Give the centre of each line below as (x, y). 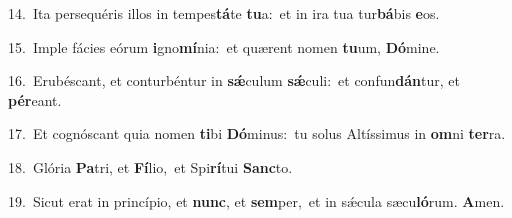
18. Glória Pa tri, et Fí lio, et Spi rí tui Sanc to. (150, 166)
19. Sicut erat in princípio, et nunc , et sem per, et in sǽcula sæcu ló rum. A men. (256, 200)
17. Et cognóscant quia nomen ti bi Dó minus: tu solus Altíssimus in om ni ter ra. (257, 133)
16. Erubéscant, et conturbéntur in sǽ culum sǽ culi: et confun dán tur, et (234, 80)
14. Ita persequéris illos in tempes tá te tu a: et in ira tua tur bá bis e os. (224, 13)
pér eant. (35, 99)
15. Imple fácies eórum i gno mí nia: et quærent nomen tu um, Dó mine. (224, 46)
